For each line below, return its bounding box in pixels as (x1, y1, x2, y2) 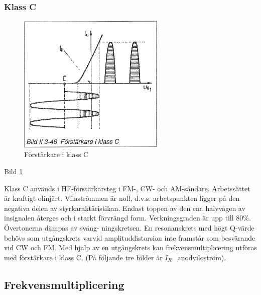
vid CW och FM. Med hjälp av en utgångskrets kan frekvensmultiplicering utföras (4, 242, 257, 253)
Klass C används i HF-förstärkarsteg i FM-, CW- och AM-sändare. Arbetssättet (4, 183, 250, 193)
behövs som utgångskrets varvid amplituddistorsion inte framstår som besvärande (4, 232, 255, 243)
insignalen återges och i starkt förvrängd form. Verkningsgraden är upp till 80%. (4, 212, 251, 223)
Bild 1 (4, 166, 23, 177)
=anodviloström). (172, 252, 226, 262)
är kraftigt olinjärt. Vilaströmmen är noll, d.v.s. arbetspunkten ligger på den (4, 193, 240, 203)
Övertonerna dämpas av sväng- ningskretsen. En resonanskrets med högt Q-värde (4, 223, 254, 233)
